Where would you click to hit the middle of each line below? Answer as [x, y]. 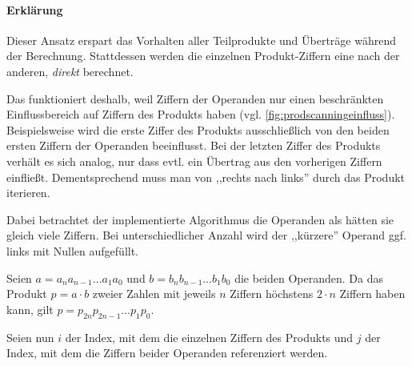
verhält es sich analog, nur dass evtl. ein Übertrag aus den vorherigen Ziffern [194, 161]
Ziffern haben [372, 294]
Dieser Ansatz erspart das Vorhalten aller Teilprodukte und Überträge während [202, 40]
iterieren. [28, 193]
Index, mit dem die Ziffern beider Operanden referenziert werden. [167, 353]
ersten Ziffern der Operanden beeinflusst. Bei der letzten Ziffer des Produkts [194, 145]
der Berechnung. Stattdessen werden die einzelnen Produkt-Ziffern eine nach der [203, 56]
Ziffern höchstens [272, 294]
